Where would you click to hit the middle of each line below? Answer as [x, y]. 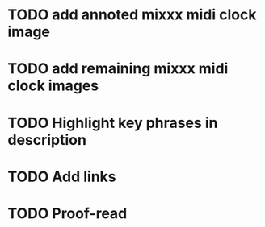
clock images [53, 86]
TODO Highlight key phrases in [113, 123]
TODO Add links [62, 177]
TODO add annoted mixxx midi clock [132, 15]
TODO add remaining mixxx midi [118, 69]
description [47, 140]
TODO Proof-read [67, 213]
